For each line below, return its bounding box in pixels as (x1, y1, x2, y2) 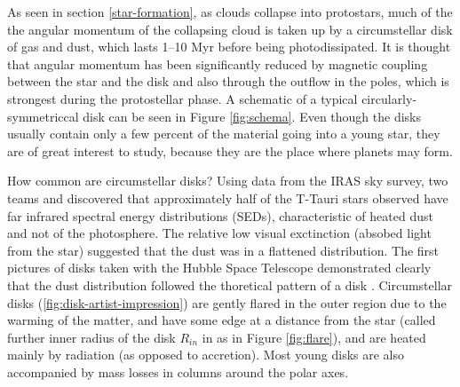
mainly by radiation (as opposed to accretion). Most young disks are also (7, 345, 405, 364)
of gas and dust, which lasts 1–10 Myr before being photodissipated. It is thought (7, 37, 451, 56)
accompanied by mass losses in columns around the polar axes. (7, 362, 349, 381)
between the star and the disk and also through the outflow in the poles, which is (7, 72, 449, 91)
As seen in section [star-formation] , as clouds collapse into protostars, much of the (7, 3, 453, 20)
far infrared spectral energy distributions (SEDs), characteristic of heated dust (7, 206, 433, 225)
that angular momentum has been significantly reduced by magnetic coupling (7, 54, 428, 73)
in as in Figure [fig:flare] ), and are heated (202, 328, 426, 346)
